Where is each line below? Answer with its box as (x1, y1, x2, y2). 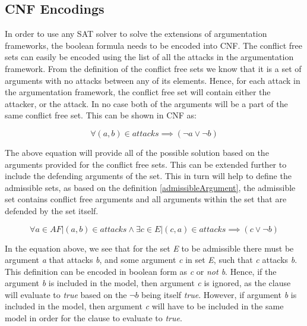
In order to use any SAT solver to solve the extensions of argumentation (5, 27, 267, 40)
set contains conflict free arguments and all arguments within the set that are (5, 193, 287, 205)
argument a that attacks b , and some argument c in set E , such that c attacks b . (5, 253, 297, 266)
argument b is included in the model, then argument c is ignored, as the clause (5, 277, 291, 289)
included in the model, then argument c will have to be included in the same (5, 300, 284, 312)
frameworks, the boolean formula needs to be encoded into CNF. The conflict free (5, 39, 302, 51)
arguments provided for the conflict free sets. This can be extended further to (5, 158, 287, 170)
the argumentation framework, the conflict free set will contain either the (5, 86, 271, 98)
